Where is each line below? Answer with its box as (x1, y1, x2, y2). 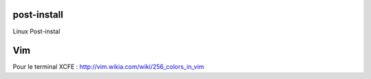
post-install (12, 9, 63, 20)
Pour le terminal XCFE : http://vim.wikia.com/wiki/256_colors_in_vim (12, 63, 204, 71)
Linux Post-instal (12, 27, 60, 35)
